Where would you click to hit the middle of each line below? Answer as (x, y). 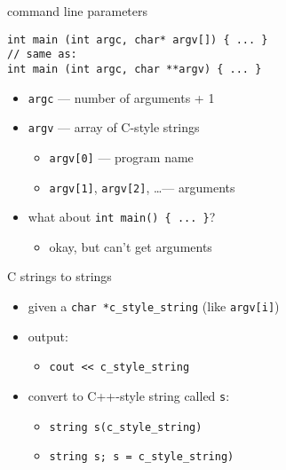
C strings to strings (60, 276)
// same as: (42, 55)
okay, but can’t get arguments (131, 246)
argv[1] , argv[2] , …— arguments (142, 187)
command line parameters (78, 11)
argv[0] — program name (121, 157)
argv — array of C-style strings (114, 127)
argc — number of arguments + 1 (121, 97)
